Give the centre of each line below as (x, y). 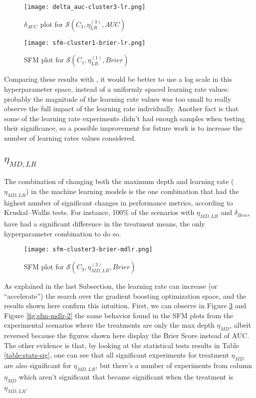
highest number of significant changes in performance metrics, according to (119, 202)
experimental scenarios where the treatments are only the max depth (109, 325)
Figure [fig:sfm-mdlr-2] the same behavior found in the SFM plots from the (119, 315)
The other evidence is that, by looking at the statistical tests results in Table (122, 345)
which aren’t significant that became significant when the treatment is (126, 377)
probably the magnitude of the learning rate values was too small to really (118, 99)
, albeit (241, 325)
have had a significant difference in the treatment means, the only (105, 224)
